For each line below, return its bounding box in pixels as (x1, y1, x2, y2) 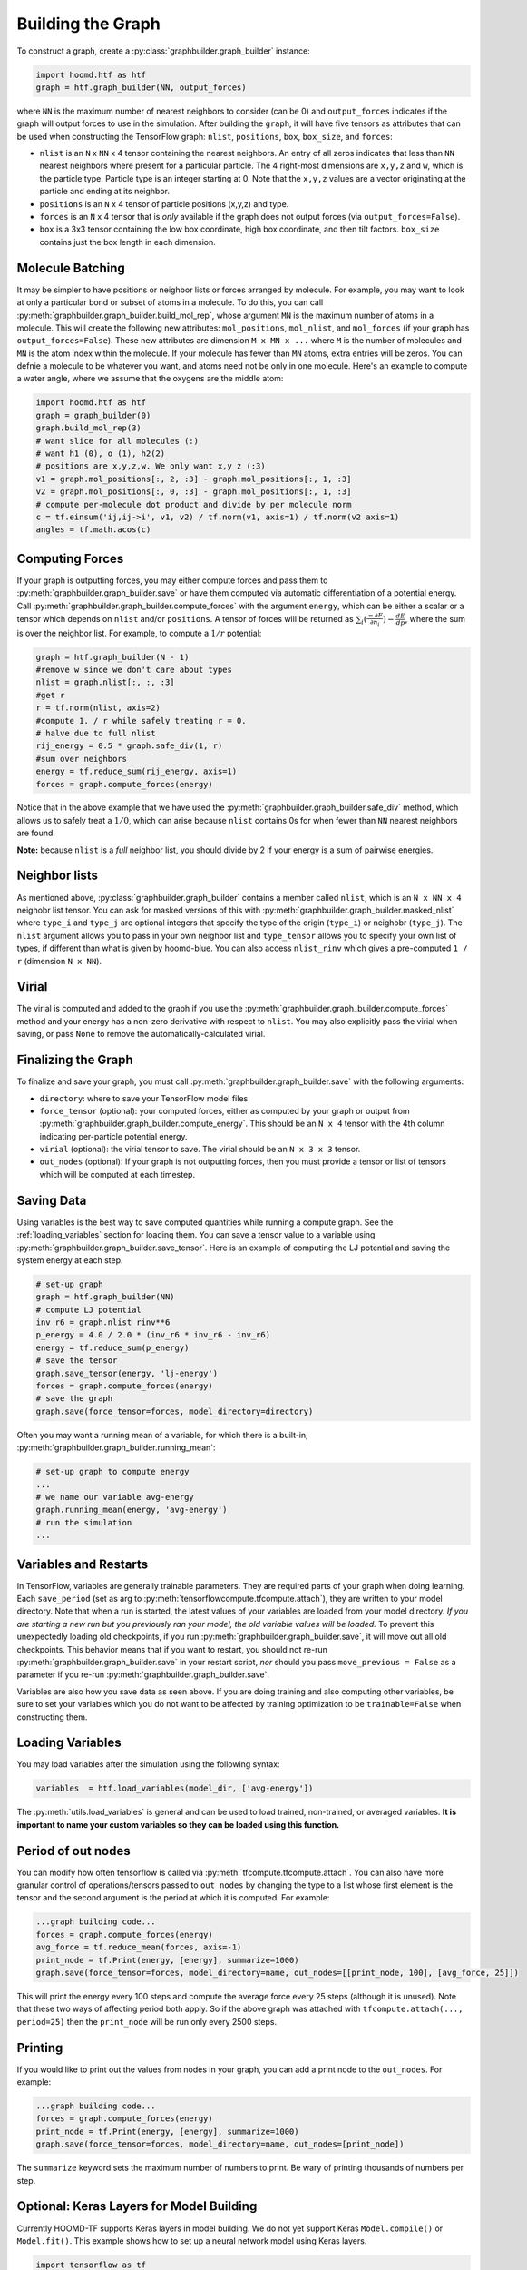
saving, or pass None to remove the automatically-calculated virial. (16, 1029, 266, 1040)
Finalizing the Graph (16, 1052, 133, 1068)
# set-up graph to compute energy (35, 1466, 190, 1477)
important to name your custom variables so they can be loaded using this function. (16, 1819, 340, 1830)
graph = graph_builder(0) (35, 410, 151, 420)
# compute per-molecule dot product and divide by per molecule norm (35, 499, 352, 509)
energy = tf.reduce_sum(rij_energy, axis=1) (35, 766, 238, 776)
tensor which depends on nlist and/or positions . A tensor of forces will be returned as (16, 613, 354, 624)
